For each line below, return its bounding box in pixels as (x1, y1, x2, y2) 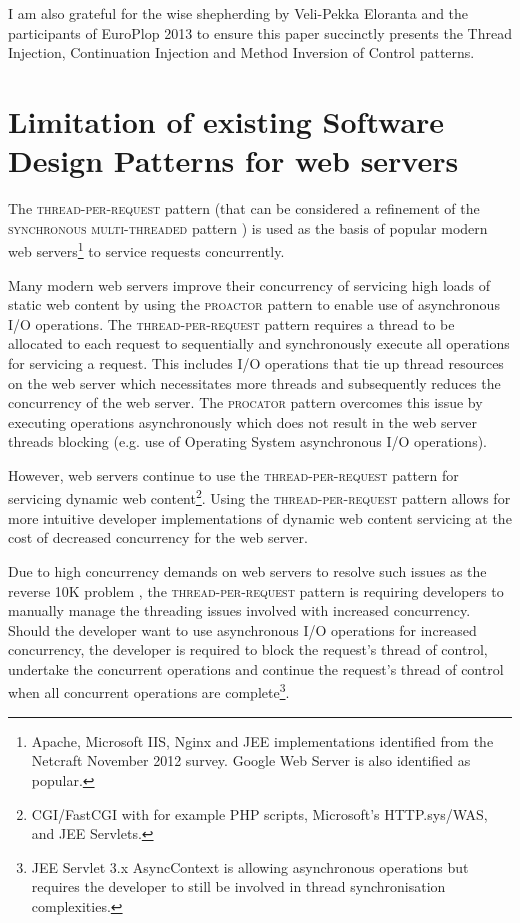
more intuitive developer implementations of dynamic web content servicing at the (8, 507, 512, 528)
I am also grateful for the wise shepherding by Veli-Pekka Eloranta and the (8, 3, 469, 23)
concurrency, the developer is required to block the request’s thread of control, (8, 639, 488, 660)
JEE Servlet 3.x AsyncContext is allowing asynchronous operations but (31, 856, 469, 877)
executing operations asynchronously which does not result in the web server (8, 411, 477, 432)
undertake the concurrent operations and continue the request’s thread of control (8, 658, 504, 679)
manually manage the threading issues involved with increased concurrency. (8, 600, 471, 621)
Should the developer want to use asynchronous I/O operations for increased (8, 619, 477, 640)
